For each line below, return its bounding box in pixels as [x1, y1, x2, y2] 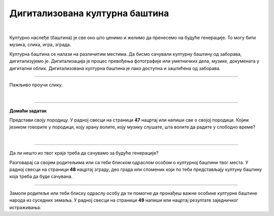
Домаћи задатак [9, 107, 47, 114]
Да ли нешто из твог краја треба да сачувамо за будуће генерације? [9, 150, 159, 156]
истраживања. [9, 204, 42, 210]
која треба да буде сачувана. [9, 173, 73, 179]
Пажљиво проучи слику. [9, 82, 63, 88]
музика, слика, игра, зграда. [9, 42, 71, 48]
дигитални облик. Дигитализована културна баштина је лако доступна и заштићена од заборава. [9, 65, 221, 71]
